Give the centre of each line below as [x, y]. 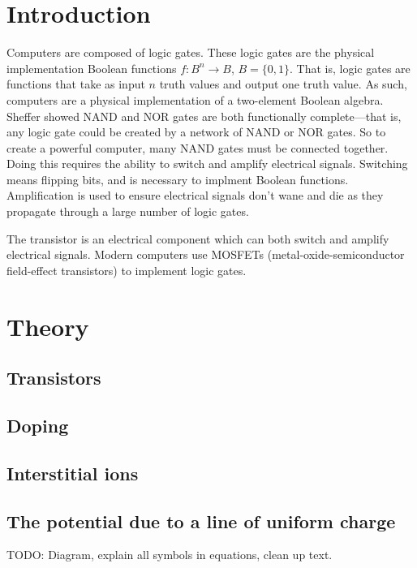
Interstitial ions [73, 473]
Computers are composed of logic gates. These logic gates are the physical [191, 52]
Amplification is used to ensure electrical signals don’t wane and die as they [195, 195]
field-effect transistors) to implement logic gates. [127, 270]
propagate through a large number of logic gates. [128, 211]
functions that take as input [76, 84]
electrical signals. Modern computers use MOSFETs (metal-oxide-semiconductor [206, 254]
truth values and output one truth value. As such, [283, 84]
